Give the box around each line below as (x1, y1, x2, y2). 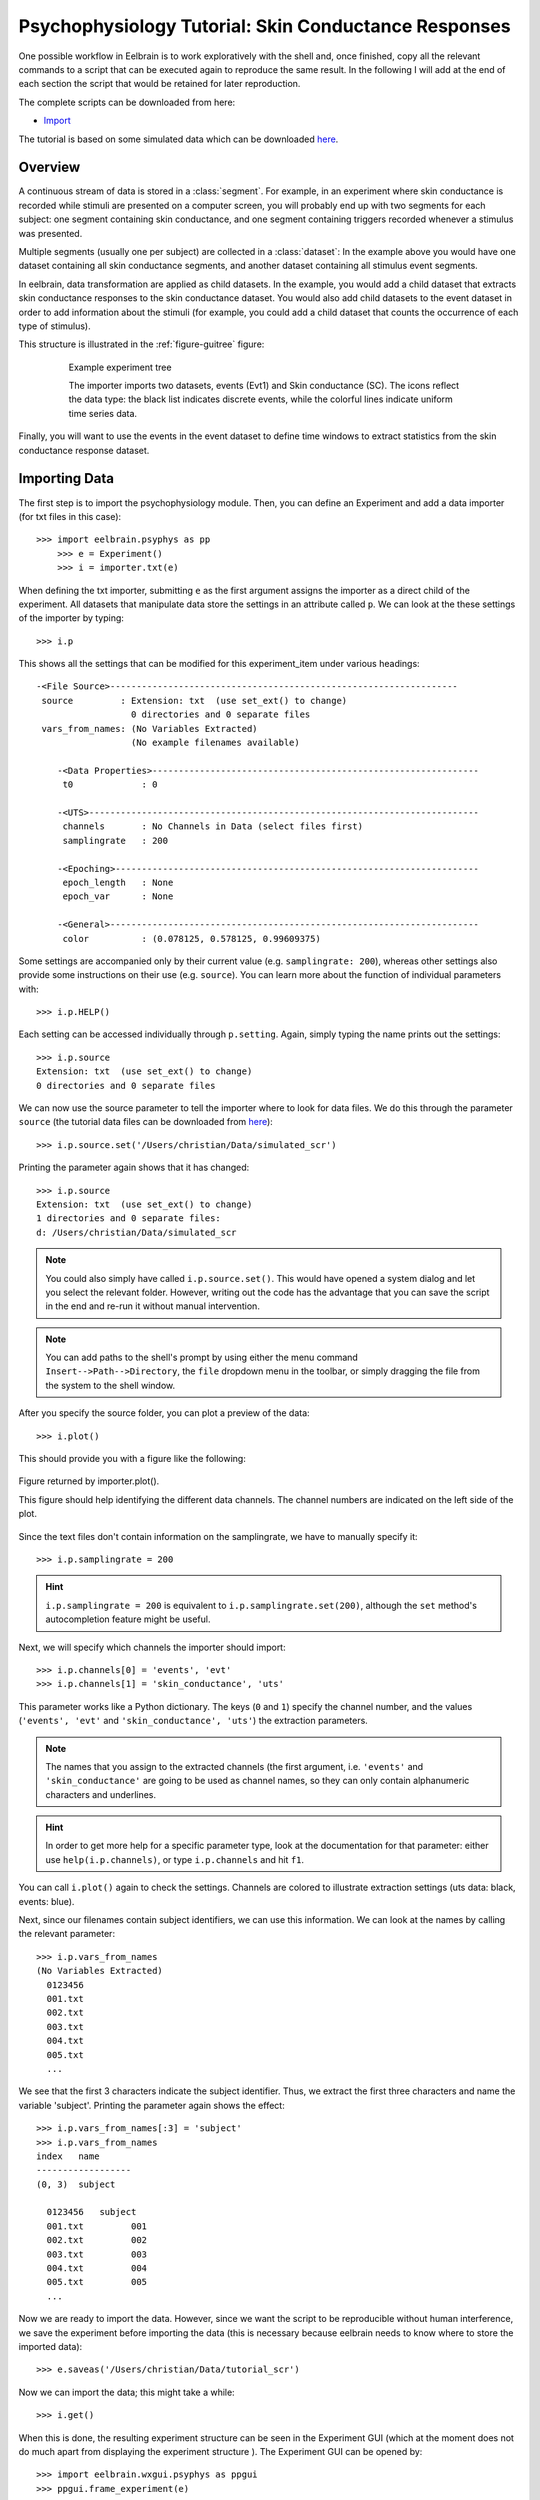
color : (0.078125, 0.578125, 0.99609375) (62, 933, 322, 944)
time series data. (68, 407, 138, 419)
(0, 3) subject (36, 2178, 116, 2190)
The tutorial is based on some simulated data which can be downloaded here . (18, 133, 339, 145)
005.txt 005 (46, 2276, 148, 2288)
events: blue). (18, 1895, 75, 1907)
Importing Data (18, 470, 115, 487)
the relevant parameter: (18, 1928, 115, 1940)
